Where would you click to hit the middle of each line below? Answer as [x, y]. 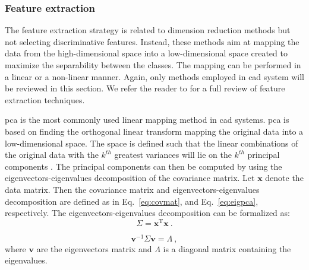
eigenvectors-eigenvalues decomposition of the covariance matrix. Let [130, 178]
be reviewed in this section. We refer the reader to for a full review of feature [145, 88]
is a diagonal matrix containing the [227, 248]
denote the [284, 178]
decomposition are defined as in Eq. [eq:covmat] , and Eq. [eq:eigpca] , [132, 201]
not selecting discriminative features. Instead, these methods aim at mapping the [152, 41]
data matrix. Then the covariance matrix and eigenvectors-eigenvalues [132, 189]
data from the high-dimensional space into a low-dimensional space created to [146, 53]
